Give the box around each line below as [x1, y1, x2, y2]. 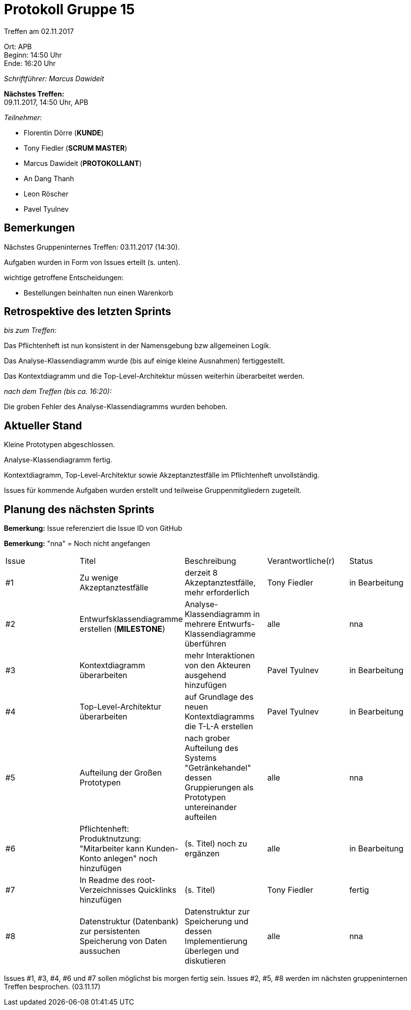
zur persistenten [79, 926, 140, 937]
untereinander [185, 802, 237, 813]
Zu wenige [79, 573, 119, 583]
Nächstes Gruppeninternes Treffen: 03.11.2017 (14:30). [4, 242, 180, 251]
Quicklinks [138, 885, 177, 895]
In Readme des [79, 875, 135, 885]
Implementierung [185, 936, 248, 946]
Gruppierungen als [185, 782, 253, 793]
